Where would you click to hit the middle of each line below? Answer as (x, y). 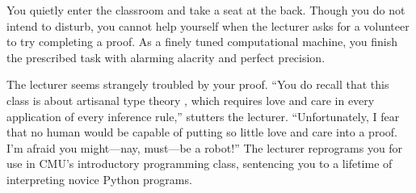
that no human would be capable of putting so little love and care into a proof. (202, 132)
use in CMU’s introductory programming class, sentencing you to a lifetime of (200, 164)
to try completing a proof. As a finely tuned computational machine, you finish (202, 42)
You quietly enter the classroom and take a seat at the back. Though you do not (206, 10)
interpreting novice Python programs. (99, 179)
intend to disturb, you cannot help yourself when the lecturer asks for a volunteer (208, 25)
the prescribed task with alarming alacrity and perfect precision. (166, 57)
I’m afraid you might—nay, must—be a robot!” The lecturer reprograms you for (205, 147)
